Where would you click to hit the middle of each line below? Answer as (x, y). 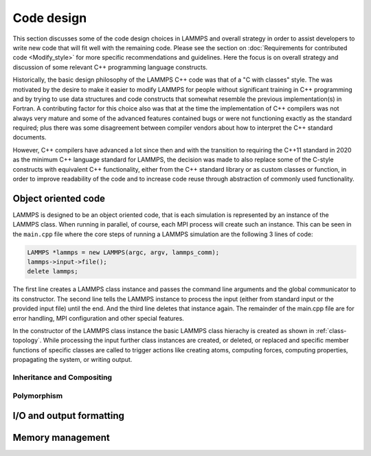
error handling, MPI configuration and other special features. (99, 318)
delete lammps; (53, 272)
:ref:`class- (331, 331)
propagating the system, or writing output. (72, 360)
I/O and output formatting (69, 416)
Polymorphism (38, 396)
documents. (30, 137)
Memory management (61, 438)
